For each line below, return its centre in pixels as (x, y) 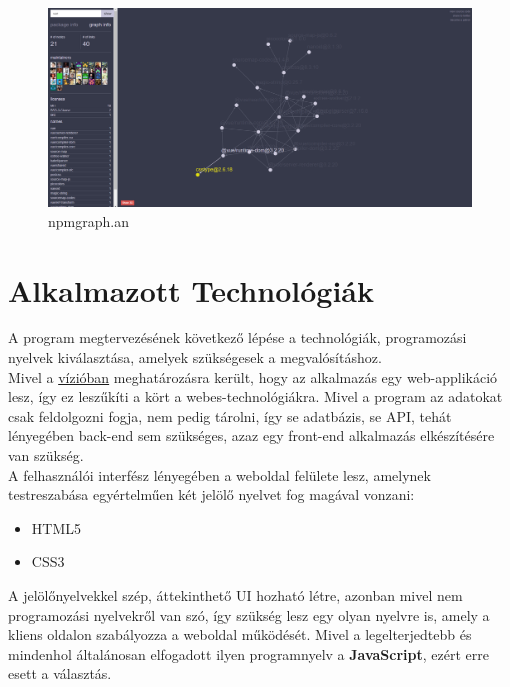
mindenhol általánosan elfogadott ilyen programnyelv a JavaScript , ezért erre (248, 653)
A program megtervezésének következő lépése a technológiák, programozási (237, 337)
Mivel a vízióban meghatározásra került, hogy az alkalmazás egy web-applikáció (253, 376)
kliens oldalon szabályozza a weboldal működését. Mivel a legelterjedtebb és (240, 634)
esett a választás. (60, 673)
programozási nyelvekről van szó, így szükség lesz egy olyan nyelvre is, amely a (249, 614)
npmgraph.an (88, 220)
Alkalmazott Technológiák (191, 289)
